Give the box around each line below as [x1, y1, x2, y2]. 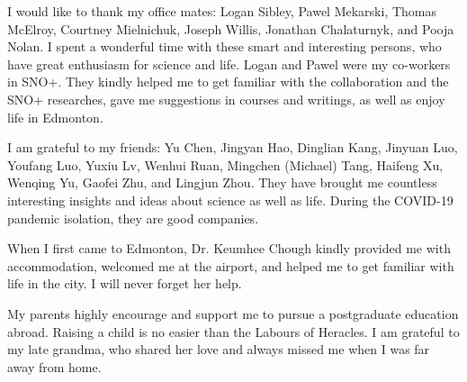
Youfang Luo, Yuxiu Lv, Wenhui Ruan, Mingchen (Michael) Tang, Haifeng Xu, [7, 155, 444, 174]
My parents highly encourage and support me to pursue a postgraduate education [7, 304, 459, 323]
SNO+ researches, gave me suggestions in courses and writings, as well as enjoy [7, 89, 445, 108]
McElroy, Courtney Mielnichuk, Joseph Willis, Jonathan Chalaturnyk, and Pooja [7, 19, 454, 38]
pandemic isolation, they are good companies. [7, 208, 259, 227]
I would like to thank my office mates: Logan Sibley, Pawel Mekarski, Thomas [7, 2, 437, 20]
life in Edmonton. [7, 107, 103, 126]
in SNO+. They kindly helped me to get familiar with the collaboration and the [7, 72, 449, 91]
